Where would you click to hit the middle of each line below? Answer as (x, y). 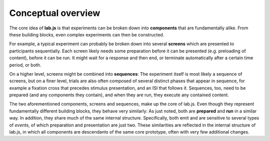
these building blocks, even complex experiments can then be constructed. (87, 34)
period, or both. (25, 65)
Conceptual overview (55, 13)
